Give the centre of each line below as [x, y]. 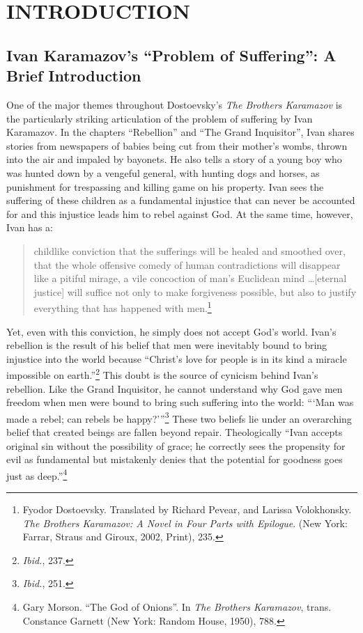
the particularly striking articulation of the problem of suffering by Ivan [160, 118]
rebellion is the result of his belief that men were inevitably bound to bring [167, 345]
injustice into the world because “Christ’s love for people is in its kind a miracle [177, 358]
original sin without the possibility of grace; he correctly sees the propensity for [176, 445]
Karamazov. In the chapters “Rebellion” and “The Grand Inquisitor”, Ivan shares [180, 132]
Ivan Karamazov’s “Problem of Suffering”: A [171, 55]
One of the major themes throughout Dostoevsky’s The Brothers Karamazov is [175, 104]
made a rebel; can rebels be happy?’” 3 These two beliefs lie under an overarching [179, 417]
